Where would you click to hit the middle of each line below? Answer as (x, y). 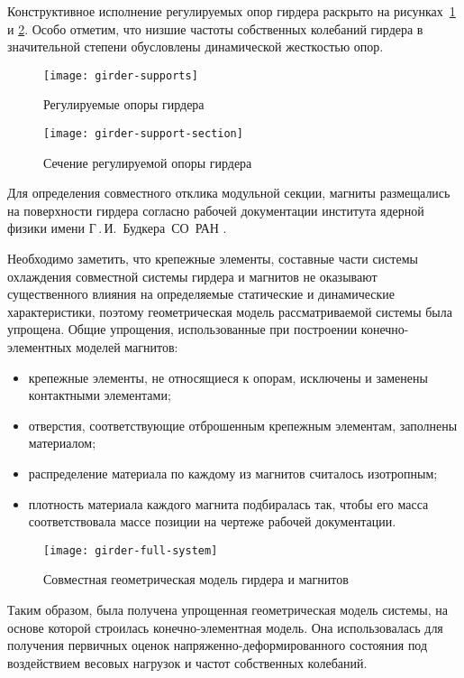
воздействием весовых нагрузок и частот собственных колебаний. (187, 662)
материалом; (62, 443)
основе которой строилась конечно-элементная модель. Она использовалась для (225, 627)
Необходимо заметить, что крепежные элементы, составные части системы (213, 259)
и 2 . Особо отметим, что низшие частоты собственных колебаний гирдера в (215, 28)
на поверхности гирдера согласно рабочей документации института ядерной (216, 210)
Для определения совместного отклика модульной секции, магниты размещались (229, 193)
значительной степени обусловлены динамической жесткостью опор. (196, 46)
